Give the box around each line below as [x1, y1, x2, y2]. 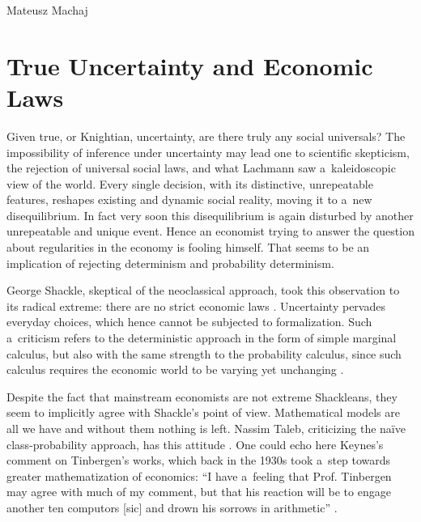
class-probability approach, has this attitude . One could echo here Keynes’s [6, 435, 384, 452]
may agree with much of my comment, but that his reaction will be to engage [6, 483, 391, 500]
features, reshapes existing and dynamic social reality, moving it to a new [6, 191, 372, 208]
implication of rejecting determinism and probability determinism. [6, 254, 334, 271]
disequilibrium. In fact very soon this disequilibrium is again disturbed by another [6, 206, 414, 223]
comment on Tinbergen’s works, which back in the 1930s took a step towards [6, 452, 391, 469]
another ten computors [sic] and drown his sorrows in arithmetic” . [6, 499, 338, 516]
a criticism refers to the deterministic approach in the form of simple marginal [6, 329, 397, 346]
